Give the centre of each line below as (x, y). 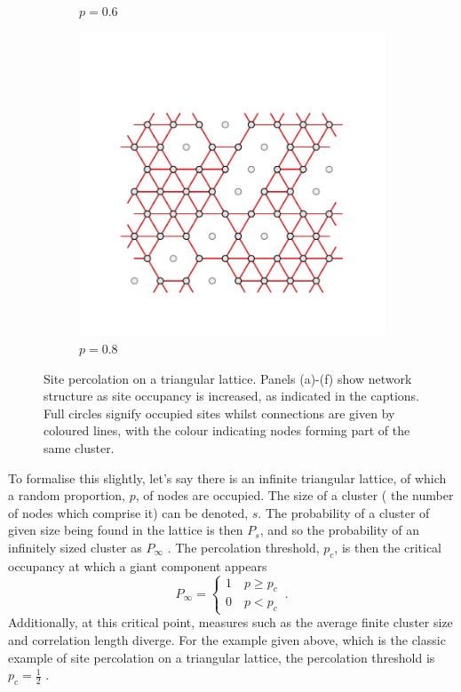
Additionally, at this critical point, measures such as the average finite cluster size (230, 622)
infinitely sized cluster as (75, 547)
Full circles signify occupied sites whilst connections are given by (219, 413)
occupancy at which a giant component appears (138, 565)
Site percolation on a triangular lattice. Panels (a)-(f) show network (228, 378)
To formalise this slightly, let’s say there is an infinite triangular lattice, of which (227, 477)
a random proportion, (67, 495)
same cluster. (79, 447)
